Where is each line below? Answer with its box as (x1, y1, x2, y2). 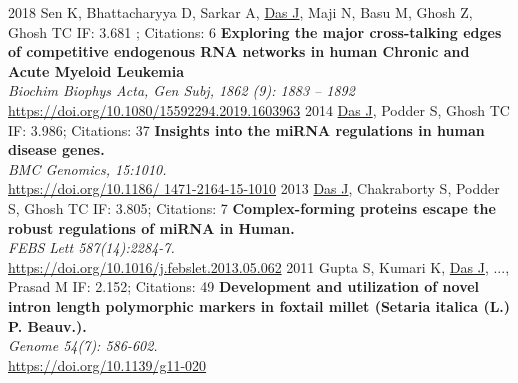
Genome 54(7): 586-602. (8, 335, 158, 356)
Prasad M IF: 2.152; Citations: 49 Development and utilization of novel (8, 276, 480, 297)
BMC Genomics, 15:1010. (8, 158, 167, 179)
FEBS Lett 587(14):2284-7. (8, 237, 175, 258)
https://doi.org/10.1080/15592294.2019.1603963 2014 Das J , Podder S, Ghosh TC (8, 99, 510, 120)
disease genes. (8, 139, 105, 160)
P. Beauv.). (8, 315, 87, 336)
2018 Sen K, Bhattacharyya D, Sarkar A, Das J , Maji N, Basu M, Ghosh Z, (8, 2, 473, 22)
